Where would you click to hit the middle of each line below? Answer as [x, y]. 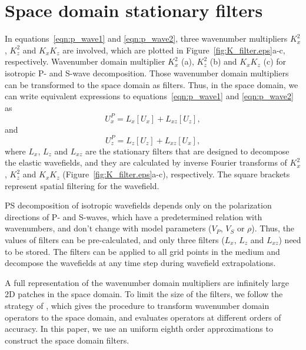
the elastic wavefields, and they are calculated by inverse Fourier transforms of [146, 162]
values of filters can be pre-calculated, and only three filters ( [115, 240]
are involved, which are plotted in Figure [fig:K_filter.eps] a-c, [174, 50]
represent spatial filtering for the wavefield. [82, 185]
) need [290, 240]
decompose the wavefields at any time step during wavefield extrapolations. [140, 263]
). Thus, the [273, 228]
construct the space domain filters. [67, 340]
